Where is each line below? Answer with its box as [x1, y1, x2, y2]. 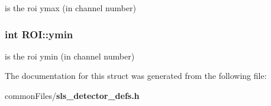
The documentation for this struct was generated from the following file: [5, 69, 267, 82]
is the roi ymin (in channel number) [5, 49, 135, 62]
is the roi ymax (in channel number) [5, 2, 136, 14]
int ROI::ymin [5, 26, 73, 41]
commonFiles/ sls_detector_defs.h [5, 90, 140, 101]
